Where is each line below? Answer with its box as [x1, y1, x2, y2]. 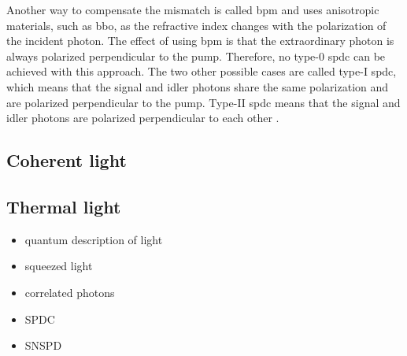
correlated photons [24, 284, 115, 300]
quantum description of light [24, 231, 163, 247]
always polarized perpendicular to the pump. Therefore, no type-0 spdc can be [6, 47, 386, 64]
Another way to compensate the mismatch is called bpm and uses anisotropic [6, 2, 379, 17]
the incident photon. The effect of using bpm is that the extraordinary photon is [6, 32, 394, 49]
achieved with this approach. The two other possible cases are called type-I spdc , [6, 63, 397, 80]
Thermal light [6, 194, 121, 218]
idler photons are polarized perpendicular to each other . [6, 109, 279, 126]
